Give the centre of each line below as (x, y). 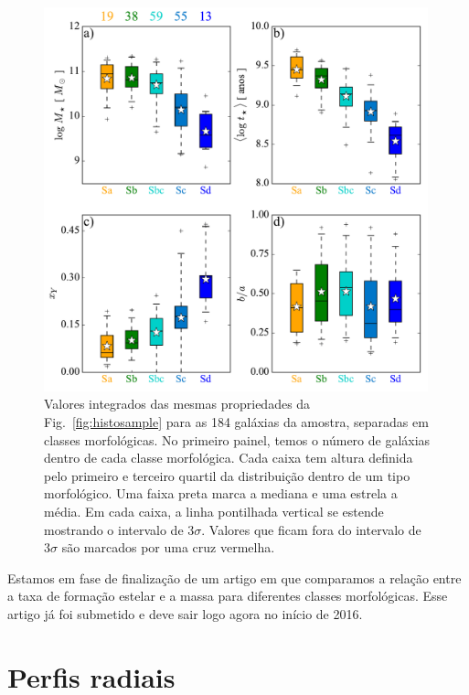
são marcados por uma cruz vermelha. (168, 547)
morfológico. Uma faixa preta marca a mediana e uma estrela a (221, 493)
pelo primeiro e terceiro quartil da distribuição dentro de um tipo (227, 475)
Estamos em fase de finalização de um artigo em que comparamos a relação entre (234, 577)
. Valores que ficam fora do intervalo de (311, 529)
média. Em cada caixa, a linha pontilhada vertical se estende (214, 511)
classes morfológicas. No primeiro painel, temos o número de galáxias (237, 439)
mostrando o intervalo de (114, 529)
